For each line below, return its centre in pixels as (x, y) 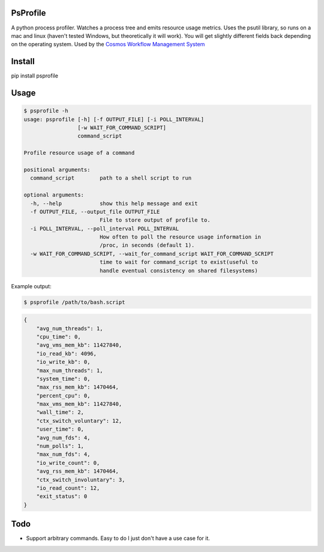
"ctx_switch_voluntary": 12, (79, 421)
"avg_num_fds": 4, (63, 438)
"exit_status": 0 (62, 496)
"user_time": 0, (60, 429)
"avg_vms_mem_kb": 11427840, (79, 345)
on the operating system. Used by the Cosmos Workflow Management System (108, 44)
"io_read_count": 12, (68, 488)
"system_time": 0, (63, 379)
